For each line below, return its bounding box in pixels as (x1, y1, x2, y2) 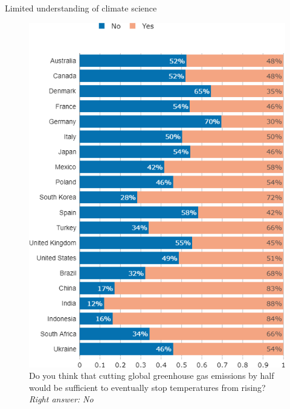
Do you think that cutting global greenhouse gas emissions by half (29, 369, 274, 382)
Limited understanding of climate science (5, 2, 157, 14)
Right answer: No (29, 393, 94, 405)
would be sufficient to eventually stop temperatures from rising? (29, 381, 266, 393)
